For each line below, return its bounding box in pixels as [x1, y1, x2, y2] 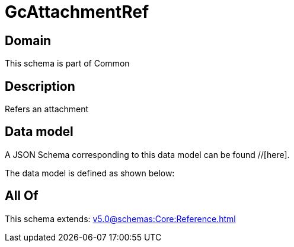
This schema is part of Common [5, 58, 130, 69]
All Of [5, 188, 39, 204]
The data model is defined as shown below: [5, 167, 175, 178]
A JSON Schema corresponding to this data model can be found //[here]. [5, 149, 290, 160]
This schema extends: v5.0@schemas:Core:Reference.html [5, 213, 236, 224]
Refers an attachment [5, 104, 89, 115]
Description [5, 78, 75, 94]
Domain [5, 33, 52, 48]
